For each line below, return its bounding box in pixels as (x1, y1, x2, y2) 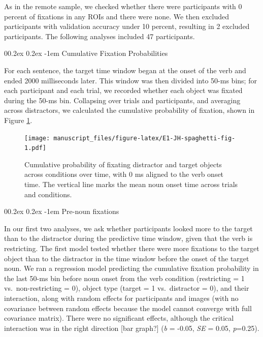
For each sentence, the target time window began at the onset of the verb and (4, 65, 246, 75)
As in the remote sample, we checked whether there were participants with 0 (4, 1, 242, 11)
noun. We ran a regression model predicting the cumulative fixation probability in (4, 263, 259, 273)
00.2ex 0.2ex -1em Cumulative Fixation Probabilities (4, 48, 168, 58)
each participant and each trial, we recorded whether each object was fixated (4, 85, 243, 96)
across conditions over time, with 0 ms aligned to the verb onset (24, 169, 224, 179)
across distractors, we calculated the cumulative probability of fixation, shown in (4, 105, 255, 115)
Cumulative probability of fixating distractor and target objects (24, 159, 222, 169)
